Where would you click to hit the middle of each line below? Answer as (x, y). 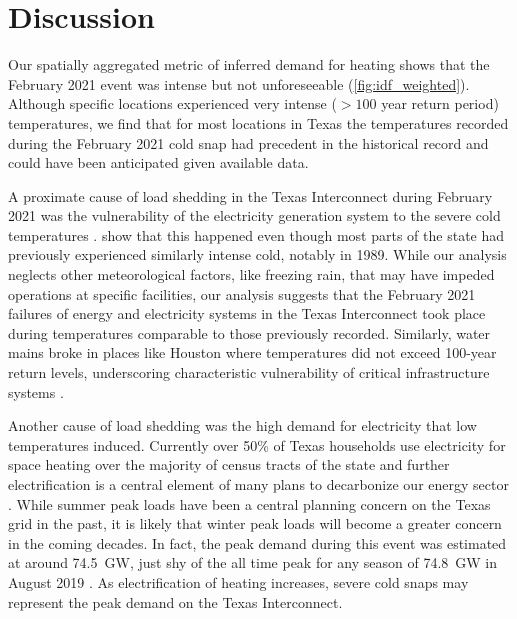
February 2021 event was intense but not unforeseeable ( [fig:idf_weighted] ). (239, 83)
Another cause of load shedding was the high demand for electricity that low (242, 425)
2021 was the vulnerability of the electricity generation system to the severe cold (254, 215)
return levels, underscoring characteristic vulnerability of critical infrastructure (249, 372)
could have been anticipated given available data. (158, 162)
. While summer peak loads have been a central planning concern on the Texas (249, 503)
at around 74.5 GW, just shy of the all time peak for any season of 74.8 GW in (253, 562)
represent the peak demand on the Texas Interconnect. (175, 601)
